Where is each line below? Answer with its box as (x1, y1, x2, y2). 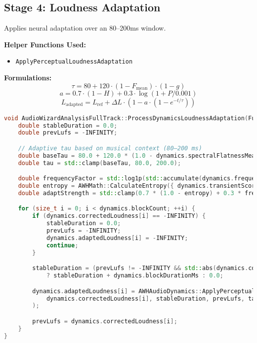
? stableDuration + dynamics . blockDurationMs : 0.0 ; (46, 272, 223, 279)
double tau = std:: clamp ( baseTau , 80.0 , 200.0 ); (18, 159, 181, 167)
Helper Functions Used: (4, 39, 86, 49)
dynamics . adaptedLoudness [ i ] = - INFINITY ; (46, 234, 188, 241)
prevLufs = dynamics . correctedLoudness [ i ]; (32, 317, 177, 325)
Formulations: (4, 72, 52, 83)
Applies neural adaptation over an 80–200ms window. (4, 23, 166, 33)
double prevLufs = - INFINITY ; (18, 129, 118, 137)
